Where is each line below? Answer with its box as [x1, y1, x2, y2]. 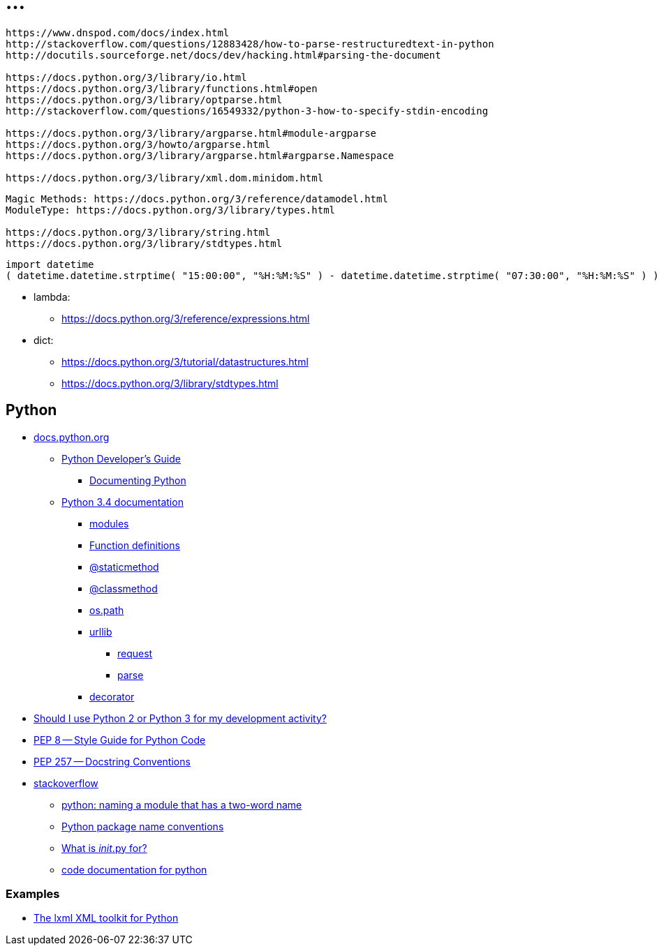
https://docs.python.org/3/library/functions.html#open [6, 82, 318, 94]
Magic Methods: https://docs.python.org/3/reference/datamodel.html [6, 193, 388, 204]
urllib [89, 625, 112, 638]
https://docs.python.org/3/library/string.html [6, 226, 271, 238]
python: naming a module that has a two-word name [61, 798, 302, 811]
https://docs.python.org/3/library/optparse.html [6, 93, 283, 105]
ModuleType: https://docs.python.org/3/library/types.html [6, 204, 336, 216]
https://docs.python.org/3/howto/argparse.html [6, 138, 271, 150]
